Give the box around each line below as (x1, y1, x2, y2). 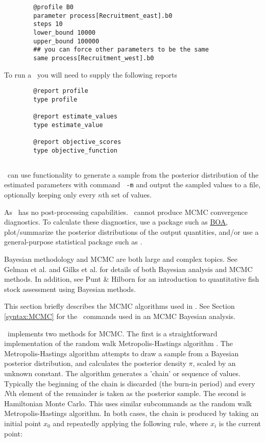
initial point (4, 418, 41, 428)
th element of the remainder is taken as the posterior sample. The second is (10, 388, 246, 399)
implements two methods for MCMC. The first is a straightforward (7, 328, 218, 338)
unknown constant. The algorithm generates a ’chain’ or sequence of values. (4, 367, 240, 378)
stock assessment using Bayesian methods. (4, 283, 136, 294)
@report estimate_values (33, 113, 117, 120)
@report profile (33, 87, 88, 95)
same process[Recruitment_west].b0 (33, 54, 154, 62)
